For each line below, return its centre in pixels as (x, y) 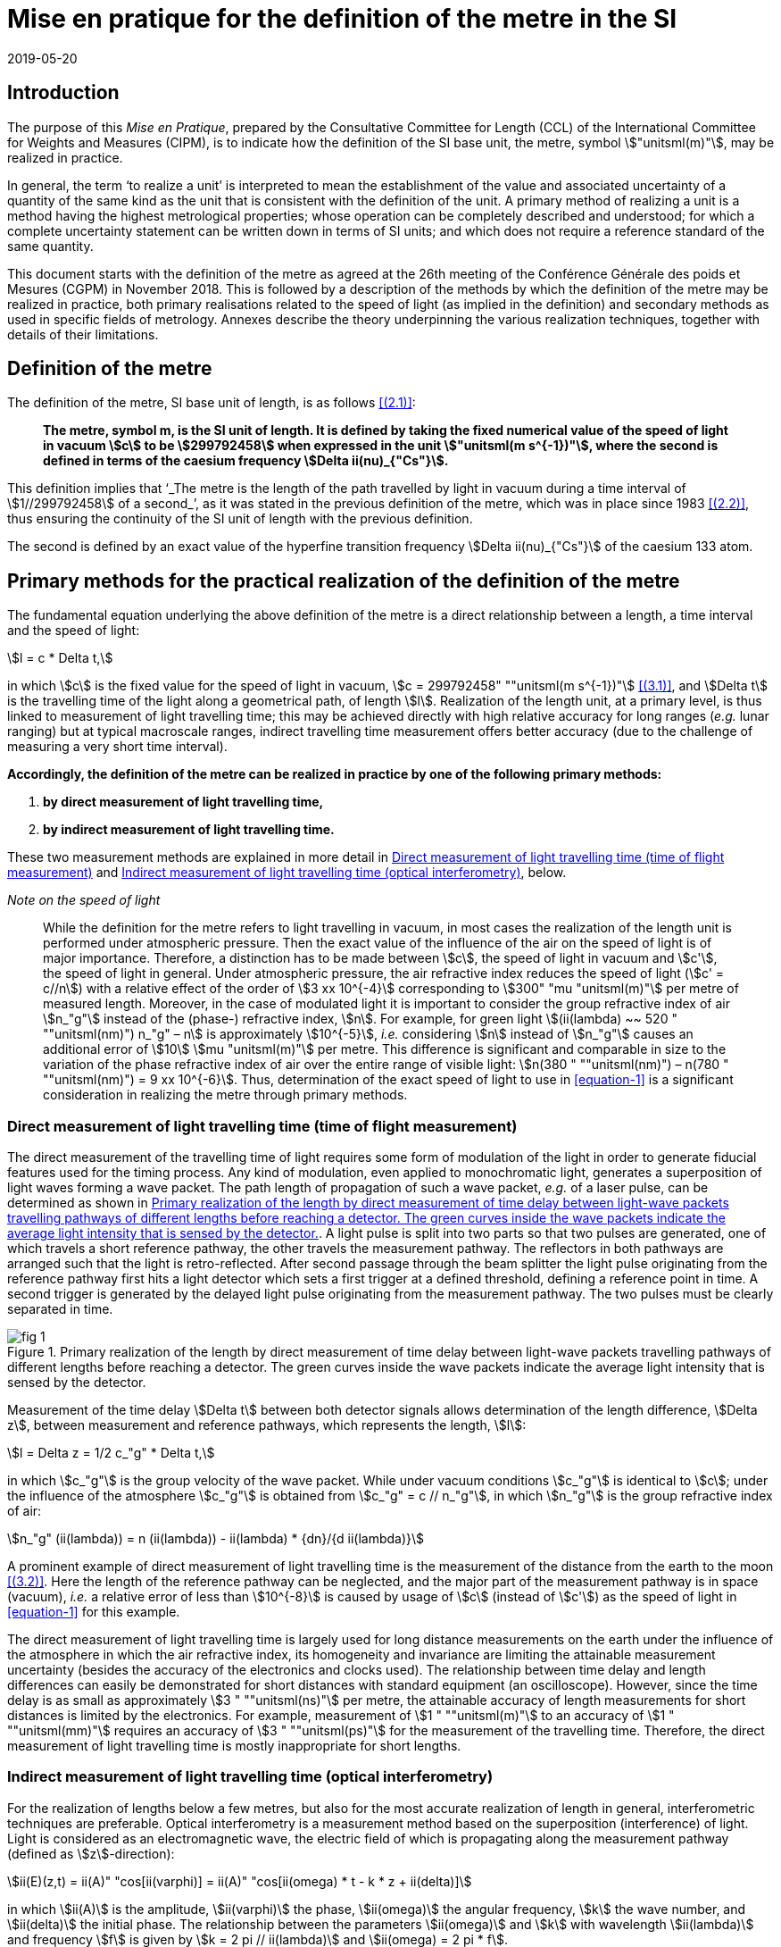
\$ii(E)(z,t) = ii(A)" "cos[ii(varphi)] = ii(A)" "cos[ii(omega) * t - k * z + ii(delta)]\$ (240, 1881)
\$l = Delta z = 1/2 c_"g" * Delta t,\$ (111, 1453)
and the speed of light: (74, 631)
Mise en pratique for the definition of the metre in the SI (342, 19)
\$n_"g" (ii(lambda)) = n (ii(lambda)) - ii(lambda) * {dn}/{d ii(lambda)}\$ (216, 1539)
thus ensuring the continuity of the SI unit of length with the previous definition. (240, 519)
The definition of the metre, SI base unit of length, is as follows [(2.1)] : (212, 403)
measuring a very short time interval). (117, 747)
